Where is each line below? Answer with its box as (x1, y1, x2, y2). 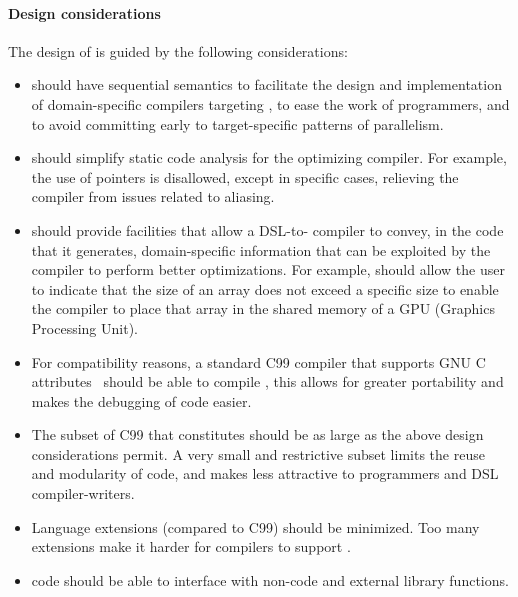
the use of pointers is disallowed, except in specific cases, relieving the (31, 166, 459, 187)
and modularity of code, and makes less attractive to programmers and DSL (31, 463, 499, 484)
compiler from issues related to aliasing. (31, 186, 275, 207)
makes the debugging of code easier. (31, 390, 252, 411)
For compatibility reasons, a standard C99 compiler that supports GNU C (31, 351, 486, 372)
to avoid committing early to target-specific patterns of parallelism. (31, 113, 444, 134)
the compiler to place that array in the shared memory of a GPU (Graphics (31, 298, 495, 319)
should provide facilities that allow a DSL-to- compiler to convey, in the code (31, 219, 504, 240)
